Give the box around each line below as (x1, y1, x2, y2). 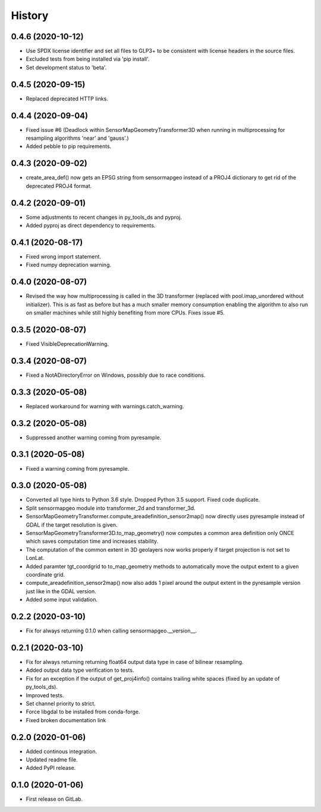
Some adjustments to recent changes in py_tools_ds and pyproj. (26, 213, 182, 221)
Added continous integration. (26, 748, 97, 755)
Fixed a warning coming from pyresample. (26, 465, 130, 472)
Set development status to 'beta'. (26, 64, 107, 71)
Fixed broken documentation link (26, 716, 106, 723)
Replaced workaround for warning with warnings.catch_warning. (26, 402, 184, 410)
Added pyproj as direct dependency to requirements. (26, 222, 156, 229)
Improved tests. (26, 691, 64, 698)
